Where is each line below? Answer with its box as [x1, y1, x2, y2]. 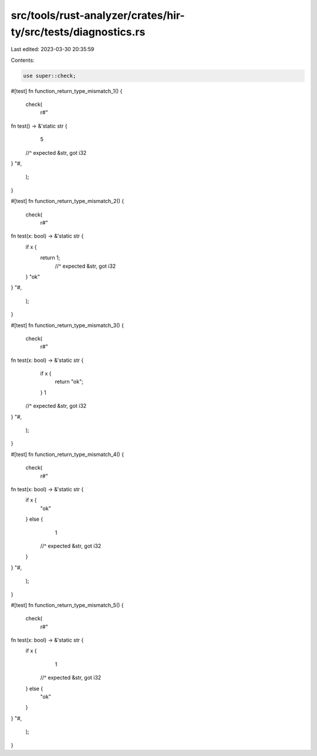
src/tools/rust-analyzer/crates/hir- [11, 9, 185, 22]
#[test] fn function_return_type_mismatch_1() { [11, 87, 123, 94]
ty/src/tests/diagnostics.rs [11, 25, 146, 38]
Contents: [11, 56, 35, 64]
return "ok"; [55, 378, 83, 385]
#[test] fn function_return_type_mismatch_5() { [11, 601, 124, 608]
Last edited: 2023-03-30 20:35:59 [11, 46, 95, 53]
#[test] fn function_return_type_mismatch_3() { [11, 321, 124, 329]
